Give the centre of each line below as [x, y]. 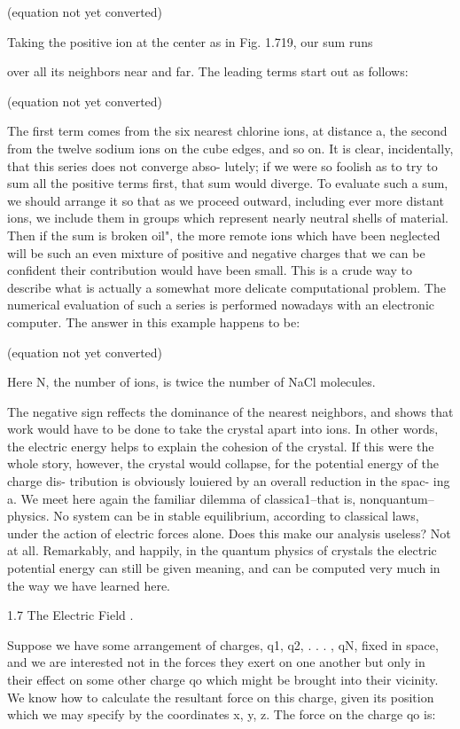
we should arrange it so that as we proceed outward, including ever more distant [226, 200]
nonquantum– [397, 498]
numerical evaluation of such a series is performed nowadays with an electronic [221, 305]
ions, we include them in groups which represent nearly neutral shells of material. [228, 218]
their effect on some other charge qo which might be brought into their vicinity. [223, 679]
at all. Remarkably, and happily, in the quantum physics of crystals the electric [222, 550]
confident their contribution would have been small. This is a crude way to [210, 270]
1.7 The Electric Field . [70, 615]
